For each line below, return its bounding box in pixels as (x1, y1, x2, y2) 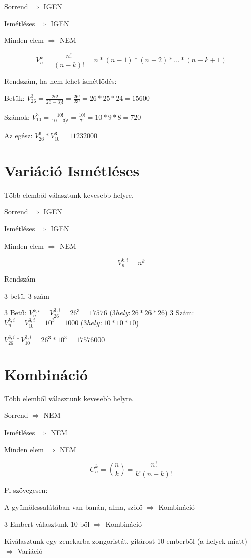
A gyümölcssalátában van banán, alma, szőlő (4, 501, 143, 512)
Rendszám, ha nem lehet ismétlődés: (4, 75, 117, 86)
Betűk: (4, 92, 25, 103)
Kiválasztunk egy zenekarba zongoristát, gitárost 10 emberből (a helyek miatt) (4, 536, 247, 546)
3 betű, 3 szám (4, 290, 49, 301)
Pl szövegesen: (4, 485, 48, 495)
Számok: (4, 111, 30, 122)
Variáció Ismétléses (4, 160, 140, 180)
